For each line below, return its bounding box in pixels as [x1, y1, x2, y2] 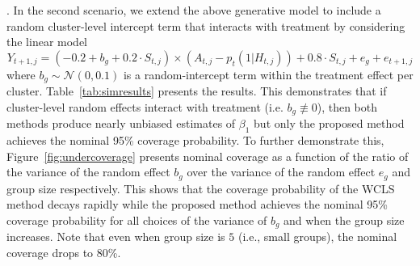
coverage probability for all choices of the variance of [6, 211, 267, 228]
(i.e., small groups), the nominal [237, 228, 397, 245]
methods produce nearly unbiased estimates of [6, 115, 236, 132]
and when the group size [283, 211, 405, 228]
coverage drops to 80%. [6, 243, 121, 260]
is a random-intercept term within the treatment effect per [123, 65, 414, 82]
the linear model [6, 33, 87, 50]
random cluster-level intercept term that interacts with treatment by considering [6, 17, 405, 34]
